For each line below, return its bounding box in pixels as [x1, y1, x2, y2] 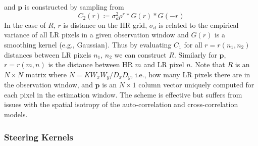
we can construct [114, 49, 167, 60]
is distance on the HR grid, [63, 19, 147, 30]
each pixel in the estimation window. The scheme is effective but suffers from [4, 89, 242, 100]
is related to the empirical [159, 19, 239, 30]
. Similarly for [174, 49, 217, 60]
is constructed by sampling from [24, 2, 124, 12]
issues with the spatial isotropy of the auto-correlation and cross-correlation [4, 99, 238, 110]
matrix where [25, 69, 67, 79]
